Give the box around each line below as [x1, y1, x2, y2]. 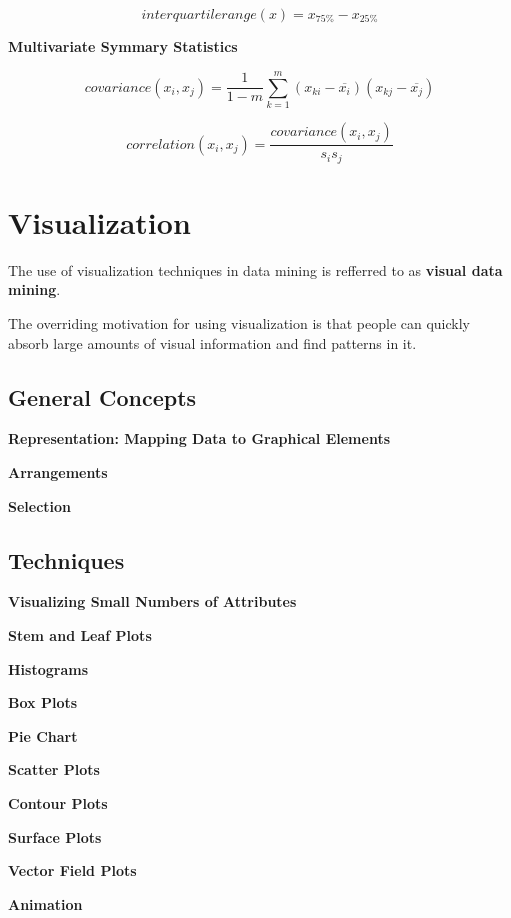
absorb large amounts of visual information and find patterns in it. [8, 332, 417, 353]
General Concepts [8, 381, 197, 412]
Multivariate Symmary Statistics [8, 36, 238, 57]
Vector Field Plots [8, 860, 137, 881]
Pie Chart [8, 725, 78, 746]
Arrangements [8, 461, 108, 482]
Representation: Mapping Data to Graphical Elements [8, 428, 391, 449]
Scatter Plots [8, 759, 100, 780]
